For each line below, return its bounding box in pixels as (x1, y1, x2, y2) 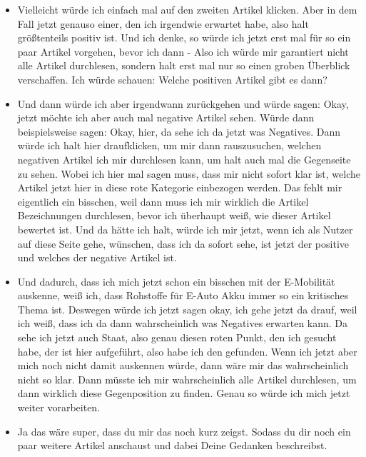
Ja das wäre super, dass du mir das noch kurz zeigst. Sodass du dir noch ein (17, 423, 351, 438)
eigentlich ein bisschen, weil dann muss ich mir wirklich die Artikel (17, 194, 309, 209)
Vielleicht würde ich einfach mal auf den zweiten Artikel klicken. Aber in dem (17, 2, 357, 16)
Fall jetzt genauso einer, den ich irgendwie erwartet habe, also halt (17, 16, 309, 31)
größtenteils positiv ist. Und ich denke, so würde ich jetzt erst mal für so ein (17, 30, 351, 45)
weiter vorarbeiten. (17, 400, 101, 415)
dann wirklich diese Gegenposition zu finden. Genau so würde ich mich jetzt (17, 386, 350, 401)
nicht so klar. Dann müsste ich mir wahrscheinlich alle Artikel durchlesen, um (17, 371, 357, 386)
